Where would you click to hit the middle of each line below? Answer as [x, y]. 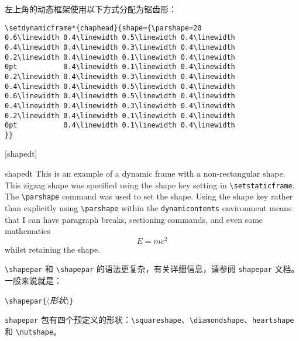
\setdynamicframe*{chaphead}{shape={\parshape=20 [103, 28]
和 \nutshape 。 [33, 331]
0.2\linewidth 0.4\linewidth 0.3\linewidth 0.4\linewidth [120, 76]
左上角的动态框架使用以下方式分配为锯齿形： [91, 9]
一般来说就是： [33, 280]
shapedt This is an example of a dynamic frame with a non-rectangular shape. [145, 173]
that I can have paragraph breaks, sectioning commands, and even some [134, 219]
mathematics [28, 231]
